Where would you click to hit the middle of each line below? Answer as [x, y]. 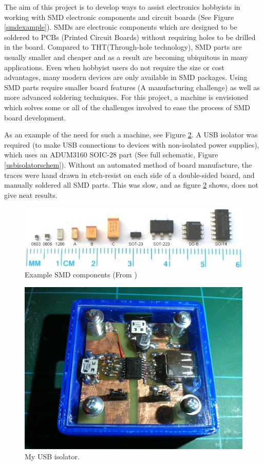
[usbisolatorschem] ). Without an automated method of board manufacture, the [128, 164]
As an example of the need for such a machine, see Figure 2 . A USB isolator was [131, 135]
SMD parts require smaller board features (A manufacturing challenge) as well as [132, 87]
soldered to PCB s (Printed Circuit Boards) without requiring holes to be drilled [130, 37]
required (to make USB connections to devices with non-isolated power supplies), [132, 144]
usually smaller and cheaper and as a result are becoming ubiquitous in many [126, 57]
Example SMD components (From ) [81, 275]
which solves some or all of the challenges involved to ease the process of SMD [127, 107]
